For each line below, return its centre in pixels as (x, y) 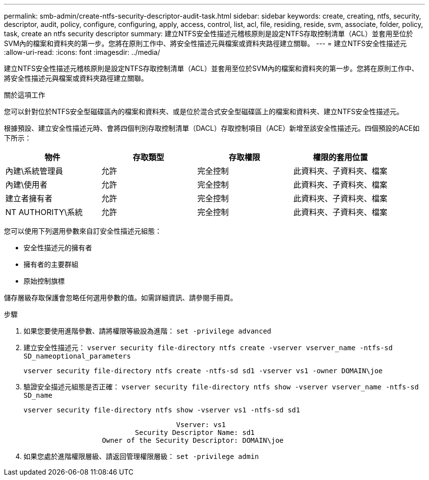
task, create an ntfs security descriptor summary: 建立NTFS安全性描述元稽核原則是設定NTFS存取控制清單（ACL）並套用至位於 (209, 34)
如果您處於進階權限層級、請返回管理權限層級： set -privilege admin (141, 456)
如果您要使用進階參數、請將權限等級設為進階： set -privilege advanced (147, 331)
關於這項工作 (24, 95)
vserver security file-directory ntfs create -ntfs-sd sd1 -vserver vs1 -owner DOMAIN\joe (203, 371)
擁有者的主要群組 (51, 264)
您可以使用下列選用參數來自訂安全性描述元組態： (83, 231)
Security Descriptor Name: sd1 (195, 432)
